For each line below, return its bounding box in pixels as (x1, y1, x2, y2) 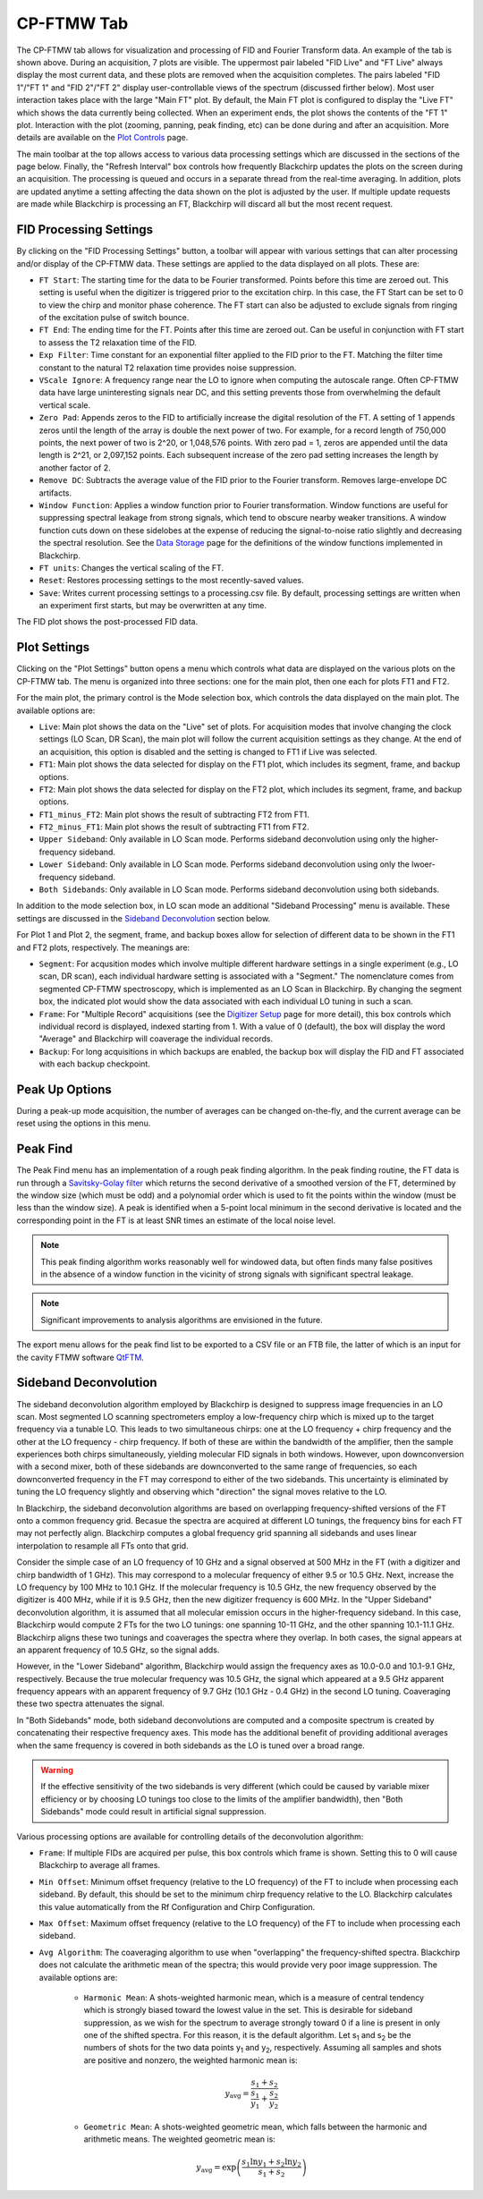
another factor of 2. (38, 462, 111, 473)
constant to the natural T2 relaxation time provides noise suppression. (38, 362, 297, 373)
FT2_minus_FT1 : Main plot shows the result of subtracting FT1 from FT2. (38, 821, 309, 832)
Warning (40, 1765, 73, 1776)
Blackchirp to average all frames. (38, 1860, 161, 1871)
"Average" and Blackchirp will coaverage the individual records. (38, 1033, 273, 1044)
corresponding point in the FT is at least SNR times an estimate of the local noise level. (16, 1215, 336, 1226)
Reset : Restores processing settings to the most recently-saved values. (38, 575, 304, 586)
